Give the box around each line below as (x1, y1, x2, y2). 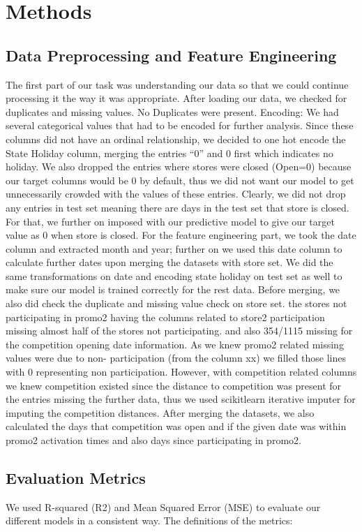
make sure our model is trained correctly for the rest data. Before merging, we (6, 282, 340, 297)
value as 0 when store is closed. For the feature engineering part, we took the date (6, 228, 356, 242)
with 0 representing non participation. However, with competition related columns (6, 364, 357, 379)
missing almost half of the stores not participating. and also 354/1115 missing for (6, 323, 353, 338)
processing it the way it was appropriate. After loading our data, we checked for (6, 91, 347, 105)
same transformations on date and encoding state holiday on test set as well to (6, 268, 342, 283)
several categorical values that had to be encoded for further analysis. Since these (6, 118, 354, 133)
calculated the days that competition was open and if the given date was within (6, 419, 347, 434)
